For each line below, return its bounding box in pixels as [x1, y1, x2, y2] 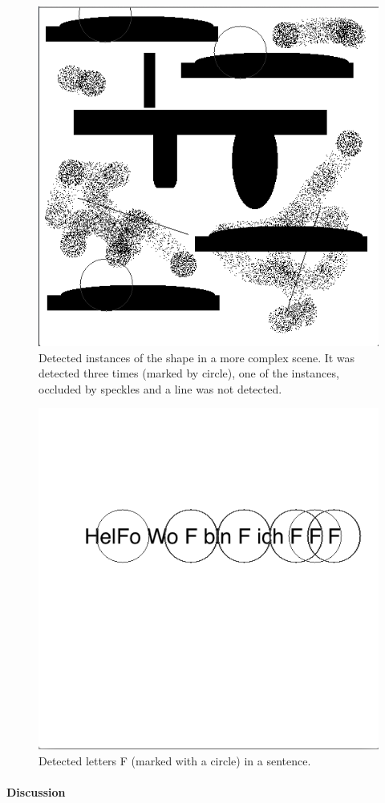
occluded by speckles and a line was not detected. [38, 380, 282, 397]
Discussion [6, 783, 66, 800]
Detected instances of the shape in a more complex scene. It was [38, 349, 355, 365]
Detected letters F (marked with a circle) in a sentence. [38, 752, 311, 769]
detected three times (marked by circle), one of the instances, [38, 365, 339, 381]
